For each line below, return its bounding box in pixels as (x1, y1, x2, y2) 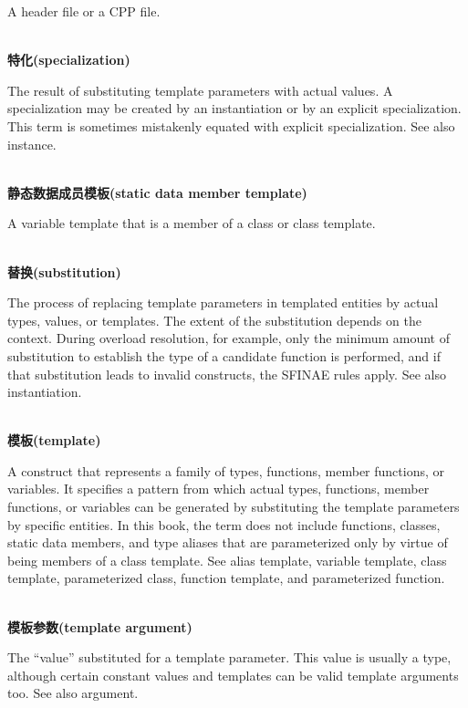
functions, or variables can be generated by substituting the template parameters (7, 497, 460, 516)
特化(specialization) (7, 50, 130, 69)
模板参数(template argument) (7, 617, 192, 636)
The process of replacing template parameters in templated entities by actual (7, 293, 439, 312)
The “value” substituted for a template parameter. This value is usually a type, (7, 648, 452, 667)
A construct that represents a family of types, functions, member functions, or (7, 461, 444, 480)
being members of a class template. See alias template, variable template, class (7, 550, 447, 569)
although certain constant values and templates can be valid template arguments (7, 665, 459, 684)
